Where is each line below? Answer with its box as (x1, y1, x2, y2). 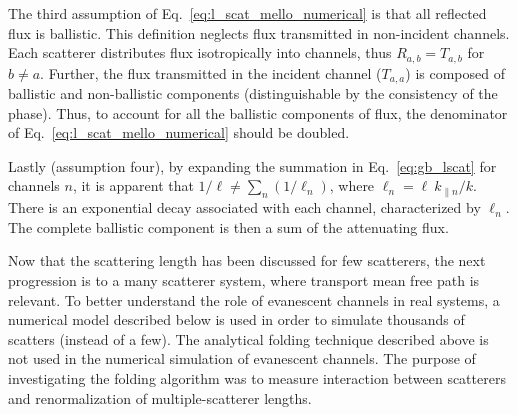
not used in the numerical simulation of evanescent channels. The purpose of (8, 348, 476, 369)
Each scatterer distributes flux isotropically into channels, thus (8, 42, 392, 63)
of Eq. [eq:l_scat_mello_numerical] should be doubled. (8, 122, 350, 143)
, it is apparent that (72, 175, 194, 196)
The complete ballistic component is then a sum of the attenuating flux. (8, 216, 449, 237)
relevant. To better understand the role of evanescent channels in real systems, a (8, 289, 500, 310)
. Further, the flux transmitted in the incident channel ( (40, 62, 382, 83)
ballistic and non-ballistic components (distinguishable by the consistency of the (8, 83, 498, 104)
